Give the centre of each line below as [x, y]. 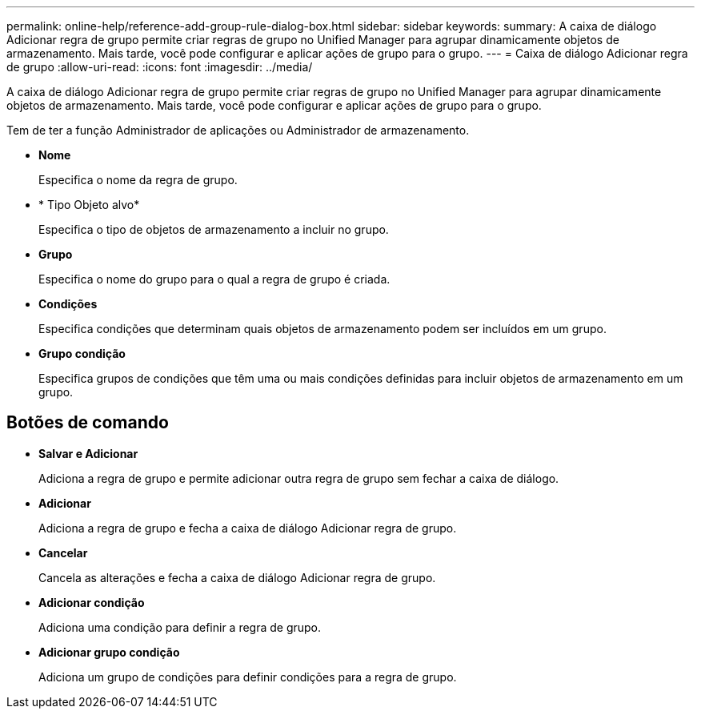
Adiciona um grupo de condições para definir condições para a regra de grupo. [248, 677]
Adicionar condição [92, 602]
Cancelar [63, 552]
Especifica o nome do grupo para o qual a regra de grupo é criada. [214, 279]
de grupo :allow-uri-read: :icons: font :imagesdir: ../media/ [160, 67]
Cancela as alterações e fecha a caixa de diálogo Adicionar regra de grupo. [237, 577]
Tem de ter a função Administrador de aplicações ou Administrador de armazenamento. [238, 130]
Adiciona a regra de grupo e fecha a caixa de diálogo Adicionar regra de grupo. [248, 528]
